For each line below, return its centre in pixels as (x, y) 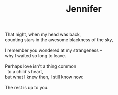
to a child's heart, (25, 72)
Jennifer (84, 9)
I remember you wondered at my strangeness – (54, 50)
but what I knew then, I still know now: (44, 77)
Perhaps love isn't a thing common (41, 66)
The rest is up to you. (27, 88)
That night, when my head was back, (43, 35)
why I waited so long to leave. (36, 56)
